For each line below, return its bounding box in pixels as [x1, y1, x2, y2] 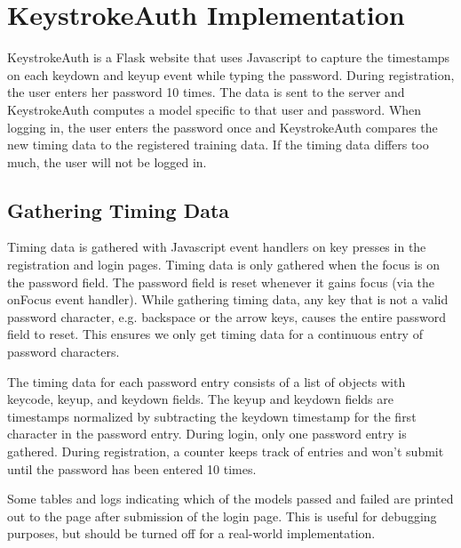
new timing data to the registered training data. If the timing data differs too [7, 135, 429, 154]
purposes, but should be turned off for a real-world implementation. [7, 524, 376, 543]
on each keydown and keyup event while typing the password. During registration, [7, 65, 455, 84]
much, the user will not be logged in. [7, 152, 207, 171]
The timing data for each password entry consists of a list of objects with [7, 372, 406, 391]
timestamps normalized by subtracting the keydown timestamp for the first [7, 407, 417, 425]
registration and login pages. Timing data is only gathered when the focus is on [7, 255, 441, 274]
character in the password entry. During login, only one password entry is [7, 424, 407, 443]
